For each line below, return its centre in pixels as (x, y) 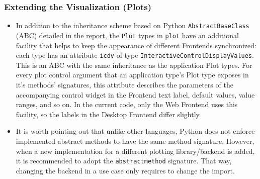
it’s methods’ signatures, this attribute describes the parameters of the (124, 84)
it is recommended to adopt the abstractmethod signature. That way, (124, 161)
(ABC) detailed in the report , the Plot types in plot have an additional (127, 35)
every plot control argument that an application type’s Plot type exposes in (132, 75)
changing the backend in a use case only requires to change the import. (125, 170)
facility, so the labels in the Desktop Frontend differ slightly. (108, 114)
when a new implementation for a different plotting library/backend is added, (135, 151)
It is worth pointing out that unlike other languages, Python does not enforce (135, 131)
